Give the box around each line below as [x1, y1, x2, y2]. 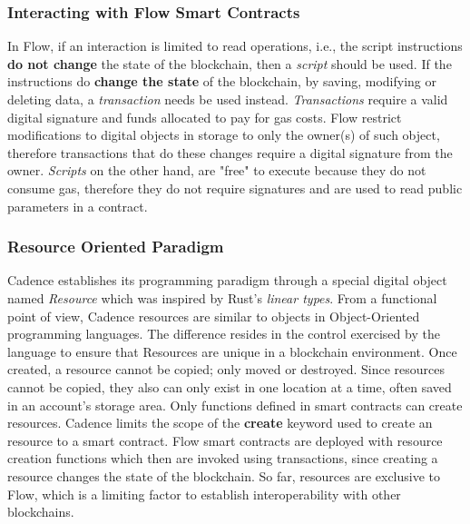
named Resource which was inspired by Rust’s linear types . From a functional [7, 288, 437, 307]
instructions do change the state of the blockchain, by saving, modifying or [7, 72, 436, 91]
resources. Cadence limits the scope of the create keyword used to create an [7, 413, 433, 432]
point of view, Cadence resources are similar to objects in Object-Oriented [7, 306, 420, 325]
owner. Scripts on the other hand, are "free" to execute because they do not [7, 161, 426, 180]
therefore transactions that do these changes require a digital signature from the [7, 143, 453, 162]
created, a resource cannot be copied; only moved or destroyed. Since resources [7, 360, 445, 379]
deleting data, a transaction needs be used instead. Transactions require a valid [7, 90, 448, 108]
